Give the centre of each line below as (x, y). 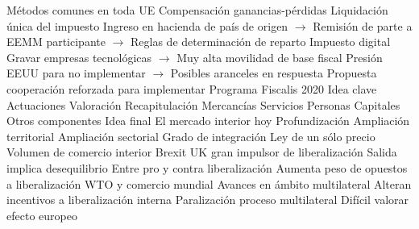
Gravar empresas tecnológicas (79, 57)
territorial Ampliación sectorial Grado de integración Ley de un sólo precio (191, 136)
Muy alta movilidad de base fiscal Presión (280, 57)
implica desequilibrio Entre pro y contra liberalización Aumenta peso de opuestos (207, 167)
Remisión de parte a (363, 25)
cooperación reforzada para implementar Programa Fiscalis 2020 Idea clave (192, 88)
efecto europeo (42, 215)
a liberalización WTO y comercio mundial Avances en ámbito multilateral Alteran (209, 183)
